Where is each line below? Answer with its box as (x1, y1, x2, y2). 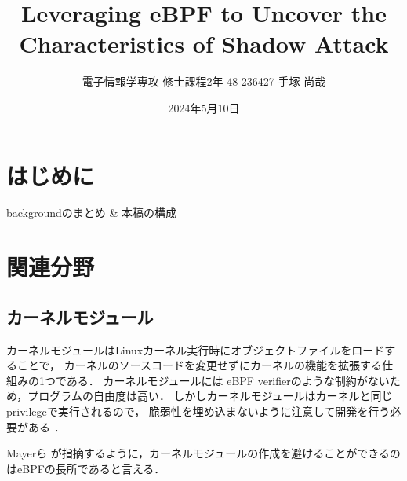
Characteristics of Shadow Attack (19, 28, 389, 60)
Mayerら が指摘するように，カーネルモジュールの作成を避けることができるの (6, 445, 401, 461)
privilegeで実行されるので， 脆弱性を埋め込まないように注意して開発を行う (6, 402, 391, 419)
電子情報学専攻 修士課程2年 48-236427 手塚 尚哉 (82, 73, 326, 90)
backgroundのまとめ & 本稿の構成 (6, 204, 177, 221)
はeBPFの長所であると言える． (6, 460, 165, 476)
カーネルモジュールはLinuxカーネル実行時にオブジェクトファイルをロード (6, 341, 385, 358)
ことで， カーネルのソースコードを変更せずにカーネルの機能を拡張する (16, 357, 382, 373)
